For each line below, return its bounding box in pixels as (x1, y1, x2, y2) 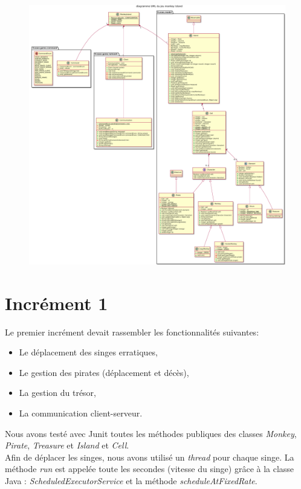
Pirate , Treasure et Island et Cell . (5, 439, 129, 452)
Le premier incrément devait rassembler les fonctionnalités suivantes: (5, 325, 259, 338)
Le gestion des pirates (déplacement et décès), (19, 366, 189, 378)
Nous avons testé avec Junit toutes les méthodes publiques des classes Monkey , (5, 427, 297, 439)
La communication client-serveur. (19, 406, 143, 419)
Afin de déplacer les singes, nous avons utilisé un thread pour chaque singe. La (5, 450, 294, 463)
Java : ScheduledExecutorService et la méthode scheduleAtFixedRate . (5, 474, 257, 487)
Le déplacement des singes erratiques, (19, 346, 158, 358)
